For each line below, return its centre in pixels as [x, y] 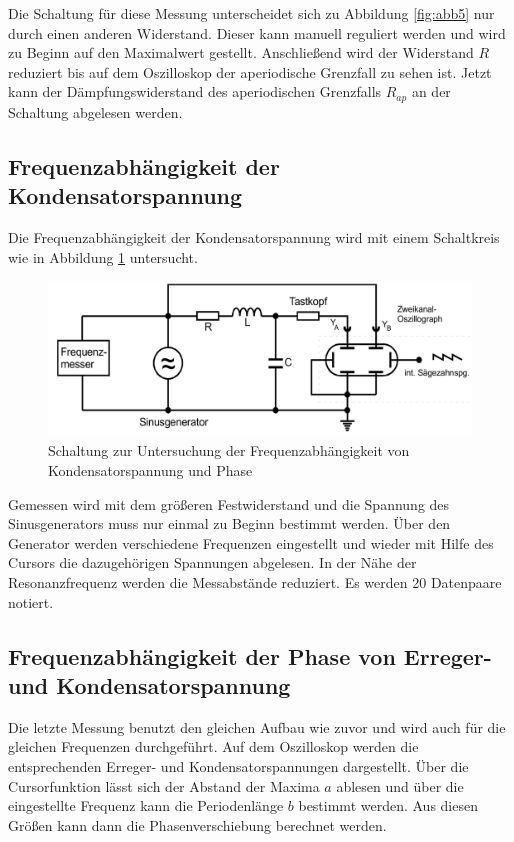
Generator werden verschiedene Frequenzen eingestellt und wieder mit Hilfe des [251, 542]
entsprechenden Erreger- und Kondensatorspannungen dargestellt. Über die [238, 766]
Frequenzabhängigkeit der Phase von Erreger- [250, 655]
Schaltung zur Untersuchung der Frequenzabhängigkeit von [229, 450]
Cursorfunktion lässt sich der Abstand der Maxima [164, 785]
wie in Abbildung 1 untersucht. [103, 256]
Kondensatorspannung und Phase [150, 470]
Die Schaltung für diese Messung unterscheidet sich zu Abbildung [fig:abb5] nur [251, 13]
